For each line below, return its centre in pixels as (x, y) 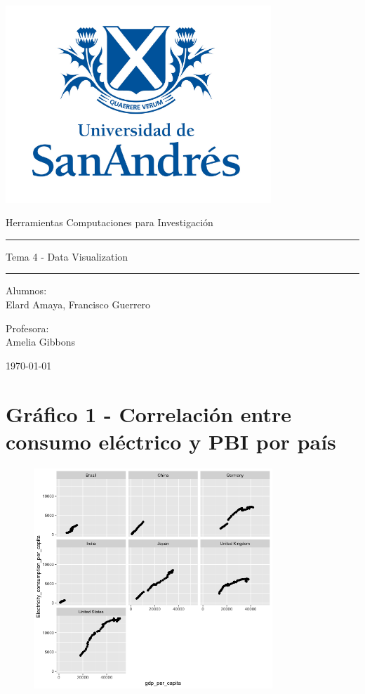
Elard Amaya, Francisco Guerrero (78, 305)
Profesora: (27, 328)
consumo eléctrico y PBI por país (171, 441)
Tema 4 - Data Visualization (67, 256)
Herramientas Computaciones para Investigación (109, 222)
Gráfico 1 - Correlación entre (149, 413)
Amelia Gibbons (40, 342)
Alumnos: (26, 290)
